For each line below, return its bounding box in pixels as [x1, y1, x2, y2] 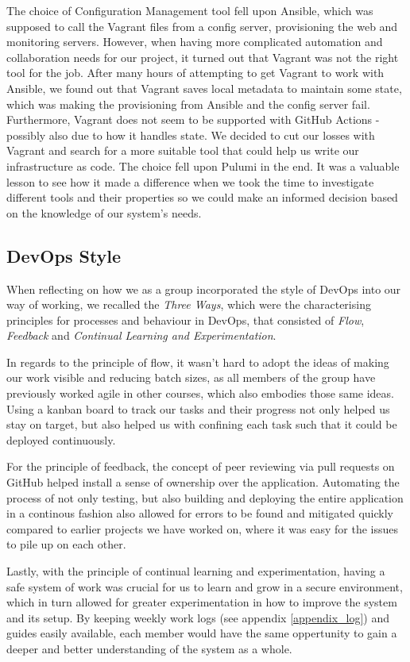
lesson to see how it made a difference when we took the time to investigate [6, 173, 374, 190]
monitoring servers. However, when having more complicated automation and [6, 33, 383, 50]
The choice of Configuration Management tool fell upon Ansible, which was [6, 2, 373, 18]
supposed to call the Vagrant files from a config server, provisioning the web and [6, 17, 398, 34]
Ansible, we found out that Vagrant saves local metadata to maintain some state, [6, 79, 402, 96]
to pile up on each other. [6, 536, 126, 552]
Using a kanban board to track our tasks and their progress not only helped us [6, 400, 390, 417]
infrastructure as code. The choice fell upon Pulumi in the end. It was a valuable [6, 157, 400, 174]
